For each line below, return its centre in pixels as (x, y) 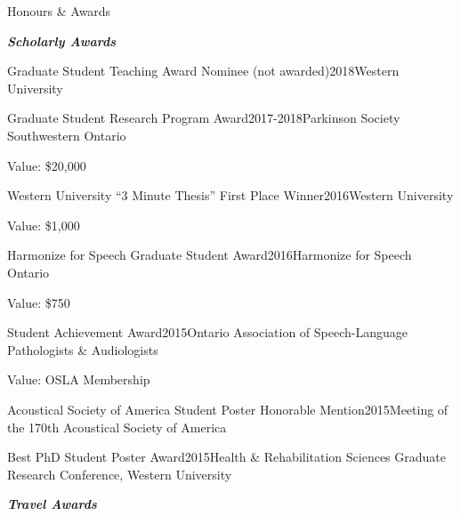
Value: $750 (39, 302)
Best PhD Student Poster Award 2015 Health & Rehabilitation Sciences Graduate (227, 457)
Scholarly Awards (61, 40)
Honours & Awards (59, 11)
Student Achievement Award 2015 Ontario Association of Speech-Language (207, 332)
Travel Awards (52, 504)
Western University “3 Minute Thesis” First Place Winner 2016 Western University (230, 195)
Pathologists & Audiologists (83, 349)
